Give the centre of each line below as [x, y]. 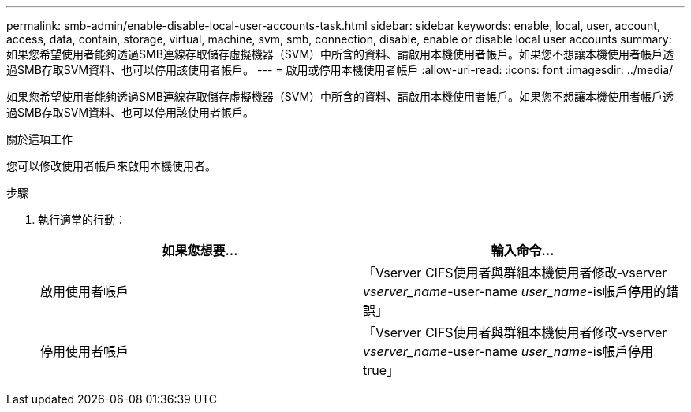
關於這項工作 [39, 139]
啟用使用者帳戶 [85, 291]
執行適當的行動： [82, 219]
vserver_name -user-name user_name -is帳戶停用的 [514, 291]
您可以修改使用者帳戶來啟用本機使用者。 [111, 166]
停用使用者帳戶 [85, 351]
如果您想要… [200, 251]
